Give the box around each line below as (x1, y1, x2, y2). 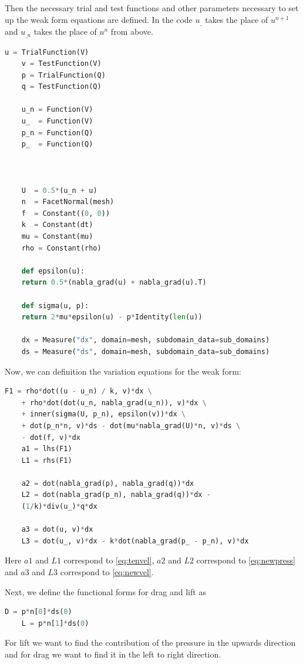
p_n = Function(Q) (21, 128, 93, 137)
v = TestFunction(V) (21, 59, 102, 68)
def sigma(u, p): (21, 301, 89, 310)
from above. (110, 25, 153, 38)
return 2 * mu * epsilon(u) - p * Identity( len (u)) (21, 313, 203, 322)
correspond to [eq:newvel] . (60, 566, 154, 578)
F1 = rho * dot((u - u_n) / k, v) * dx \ (5, 387, 152, 396)
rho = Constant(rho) (21, 243, 102, 252)
